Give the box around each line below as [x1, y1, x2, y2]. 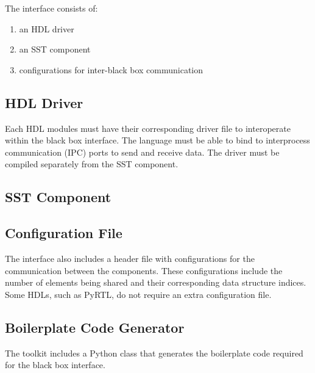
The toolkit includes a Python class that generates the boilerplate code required [5, 346, 303, 359]
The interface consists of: [5, 2, 98, 14]
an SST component [19, 43, 91, 56]
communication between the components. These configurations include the [5, 264, 283, 277]
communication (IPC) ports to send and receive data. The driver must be [5, 145, 280, 158]
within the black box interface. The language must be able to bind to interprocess [5, 134, 310, 147]
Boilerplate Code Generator [5, 317, 185, 336]
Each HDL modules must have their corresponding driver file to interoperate [5, 121, 291, 134]
